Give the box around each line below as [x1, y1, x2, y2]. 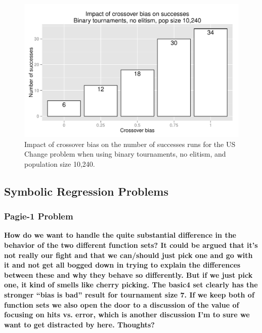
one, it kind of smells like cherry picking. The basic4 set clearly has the [4, 279, 258, 290]
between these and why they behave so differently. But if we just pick [4, 269, 253, 280]
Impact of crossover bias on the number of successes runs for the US [24, 138, 236, 149]
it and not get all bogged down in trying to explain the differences [4, 260, 241, 270]
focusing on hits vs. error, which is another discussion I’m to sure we [4, 309, 250, 320]
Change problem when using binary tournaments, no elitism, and [24, 149, 226, 159]
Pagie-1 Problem [4, 210, 73, 223]
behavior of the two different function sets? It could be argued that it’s [4, 240, 258, 250]
